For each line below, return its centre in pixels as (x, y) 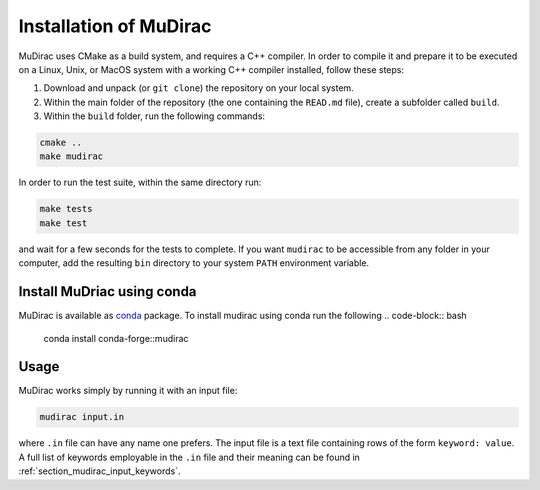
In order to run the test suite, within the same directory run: (140, 182)
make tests (66, 209)
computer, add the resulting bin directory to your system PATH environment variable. (194, 263)
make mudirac (71, 156)
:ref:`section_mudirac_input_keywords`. (99, 471)
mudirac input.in (82, 417)
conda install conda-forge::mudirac (116, 338)
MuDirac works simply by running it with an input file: (128, 391)
